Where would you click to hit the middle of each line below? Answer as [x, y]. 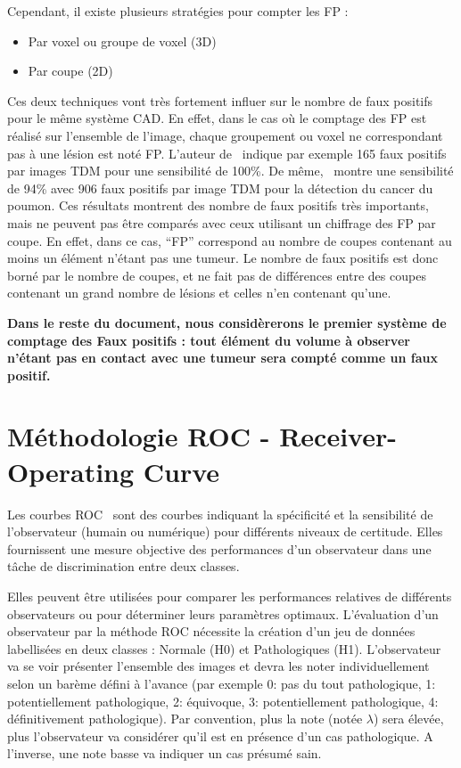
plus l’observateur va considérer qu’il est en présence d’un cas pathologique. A [220, 735]
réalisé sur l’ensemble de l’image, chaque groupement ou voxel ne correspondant [225, 135]
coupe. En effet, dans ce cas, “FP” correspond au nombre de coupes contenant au [230, 240]
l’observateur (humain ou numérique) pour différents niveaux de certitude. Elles [225, 531]
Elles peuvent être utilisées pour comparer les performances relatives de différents [230, 596]
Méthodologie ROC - [139, 436]
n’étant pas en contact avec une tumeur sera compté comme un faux [222, 358]
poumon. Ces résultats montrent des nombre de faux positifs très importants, [218, 205]
